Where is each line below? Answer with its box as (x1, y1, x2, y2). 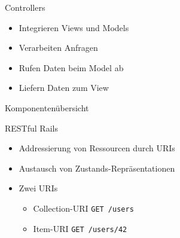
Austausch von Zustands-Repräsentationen (19, 161, 175, 174)
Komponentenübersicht (5, 101, 89, 114)
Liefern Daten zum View (19, 81, 109, 94)
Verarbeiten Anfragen (19, 41, 98, 54)
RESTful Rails (5, 121, 58, 134)
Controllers (5, 1, 45, 13)
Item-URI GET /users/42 (33, 222, 127, 234)
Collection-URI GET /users (33, 202, 134, 214)
